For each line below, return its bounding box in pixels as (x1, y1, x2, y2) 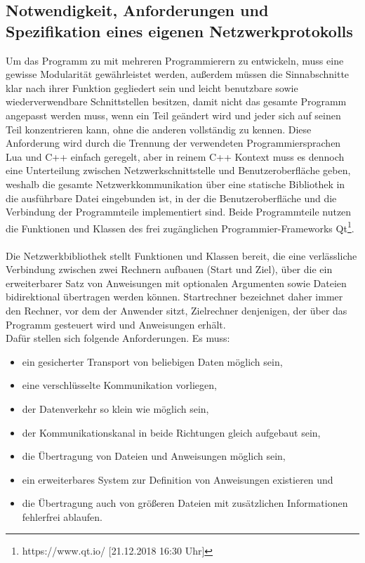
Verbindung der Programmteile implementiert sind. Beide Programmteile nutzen (6, 204, 352, 219)
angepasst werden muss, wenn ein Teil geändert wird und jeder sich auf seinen (6, 107, 341, 122)
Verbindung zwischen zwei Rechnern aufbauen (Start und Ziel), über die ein (6, 262, 333, 277)
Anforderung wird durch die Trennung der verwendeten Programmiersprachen (6, 135, 341, 150)
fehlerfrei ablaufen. (22, 509, 102, 524)
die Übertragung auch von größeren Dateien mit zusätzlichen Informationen (22, 496, 348, 510)
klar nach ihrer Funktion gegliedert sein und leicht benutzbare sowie (6, 80, 298, 95)
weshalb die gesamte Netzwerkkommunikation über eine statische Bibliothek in (6, 176, 345, 191)
